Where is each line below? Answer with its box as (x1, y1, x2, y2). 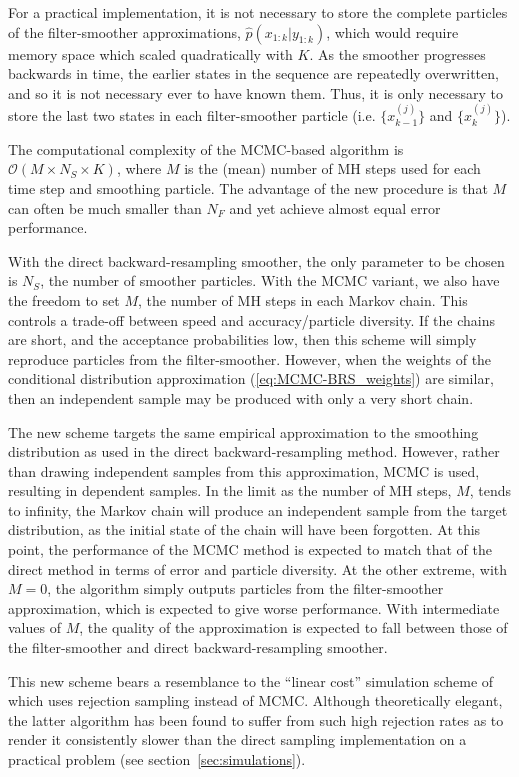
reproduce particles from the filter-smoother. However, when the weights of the (8, 348, 492, 369)
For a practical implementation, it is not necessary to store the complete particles (8, 2, 508, 22)
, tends (469, 480, 512, 501)
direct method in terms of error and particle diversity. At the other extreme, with (8, 558, 508, 579)
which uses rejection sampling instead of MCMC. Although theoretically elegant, (8, 690, 503, 711)
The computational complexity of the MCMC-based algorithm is (8, 138, 404, 159)
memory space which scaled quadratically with (8, 43, 293, 64)
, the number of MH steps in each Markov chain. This (137, 289, 468, 310)
